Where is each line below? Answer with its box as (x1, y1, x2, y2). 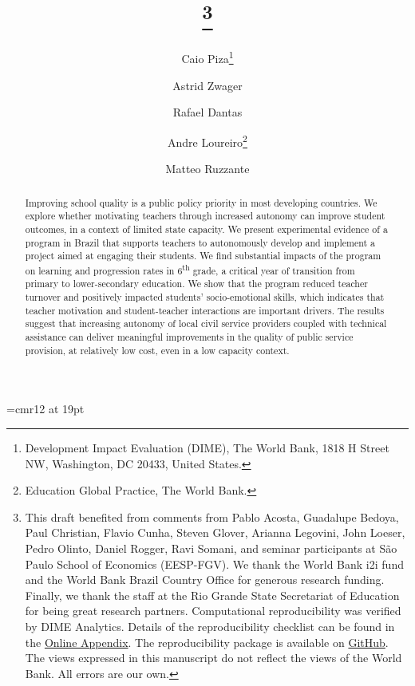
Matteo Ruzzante (165, 160, 250, 177)
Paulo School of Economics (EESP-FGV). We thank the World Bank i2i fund (25, 555, 404, 572)
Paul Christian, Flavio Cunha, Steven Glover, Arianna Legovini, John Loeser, (25, 524, 405, 541)
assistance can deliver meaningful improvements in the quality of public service (25, 330, 354, 344)
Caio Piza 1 (181, 48, 234, 67)
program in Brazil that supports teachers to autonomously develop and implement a (25, 235, 376, 249)
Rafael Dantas (172, 104, 243, 120)
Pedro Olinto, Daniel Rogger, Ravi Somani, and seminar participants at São (25, 539, 397, 556)
